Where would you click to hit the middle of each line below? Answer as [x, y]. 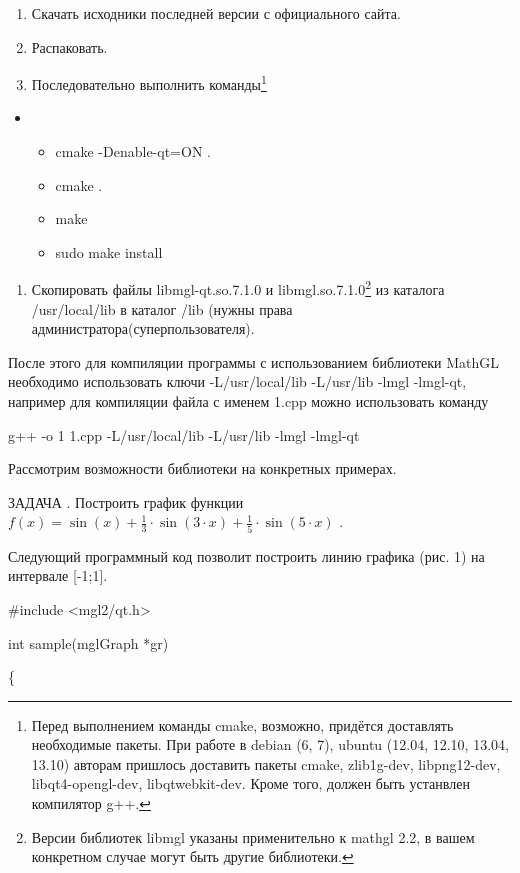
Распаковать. [69, 46]
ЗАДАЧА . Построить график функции [126, 501]
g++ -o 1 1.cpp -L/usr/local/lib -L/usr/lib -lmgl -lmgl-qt [184, 434]
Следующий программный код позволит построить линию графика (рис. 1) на [246, 555]
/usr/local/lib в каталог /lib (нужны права [162, 308]
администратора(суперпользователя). [143, 328]
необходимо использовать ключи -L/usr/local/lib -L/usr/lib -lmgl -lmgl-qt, [237, 381]
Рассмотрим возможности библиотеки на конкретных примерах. [202, 468]
